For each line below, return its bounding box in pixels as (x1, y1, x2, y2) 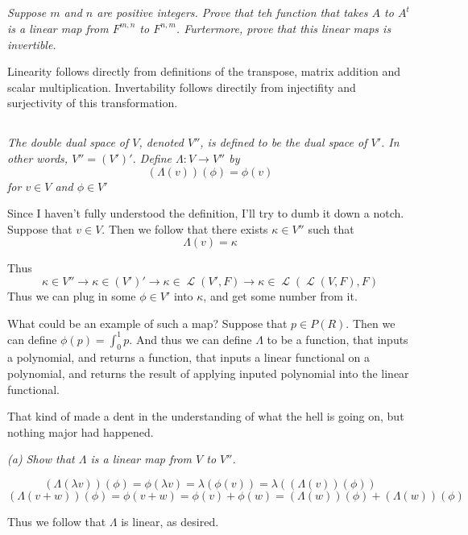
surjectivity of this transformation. (7, 94, 178, 111)
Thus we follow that (7, 512, 106, 529)
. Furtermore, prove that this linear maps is (176, 19, 391, 36)
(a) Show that (7, 450, 75, 467)
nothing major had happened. (7, 423, 154, 440)
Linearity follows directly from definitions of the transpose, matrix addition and (7, 63, 401, 80)
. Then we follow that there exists (101, 220, 268, 237)
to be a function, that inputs (267, 330, 408, 347)
